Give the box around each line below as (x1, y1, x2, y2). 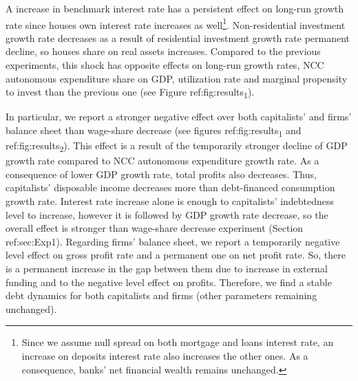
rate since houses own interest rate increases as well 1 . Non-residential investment (6, 15, 346, 32)
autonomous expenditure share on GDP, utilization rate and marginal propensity (6, 71, 348, 85)
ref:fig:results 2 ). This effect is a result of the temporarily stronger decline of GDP (6, 138, 348, 154)
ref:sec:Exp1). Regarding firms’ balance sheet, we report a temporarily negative (6, 234, 340, 248)
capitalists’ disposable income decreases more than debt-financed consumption (6, 180, 335, 195)
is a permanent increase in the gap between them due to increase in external (6, 261, 328, 275)
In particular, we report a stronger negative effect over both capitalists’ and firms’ (6, 109, 352, 124)
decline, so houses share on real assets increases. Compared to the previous (6, 44, 321, 58)
